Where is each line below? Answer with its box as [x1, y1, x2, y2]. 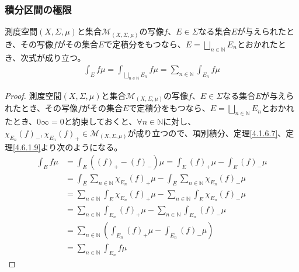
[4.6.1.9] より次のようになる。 [13, 140, 123, 153]
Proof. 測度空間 [5, 89, 62, 101]
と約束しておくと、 [64, 115, 137, 128]
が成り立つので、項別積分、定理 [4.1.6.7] [127, 126, 278, 139]
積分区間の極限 [5, 2, 72, 16]
